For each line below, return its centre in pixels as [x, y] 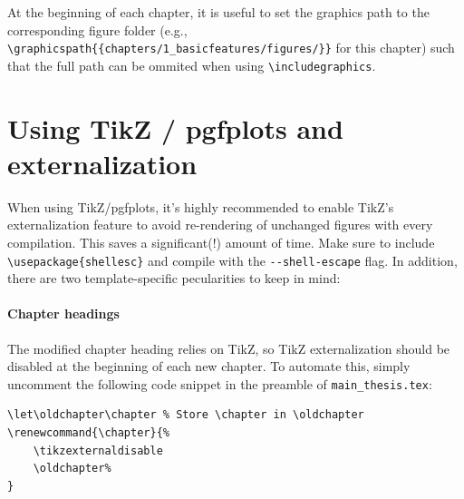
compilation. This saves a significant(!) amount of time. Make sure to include [221, 242]
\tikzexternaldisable [98, 450]
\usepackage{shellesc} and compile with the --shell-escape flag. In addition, [232, 260]
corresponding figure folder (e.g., [97, 29]
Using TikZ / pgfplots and [175, 127]
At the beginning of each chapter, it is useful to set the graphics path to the [218, 12]
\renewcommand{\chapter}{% [88, 433]
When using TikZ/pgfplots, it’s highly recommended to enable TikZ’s [201, 206]
